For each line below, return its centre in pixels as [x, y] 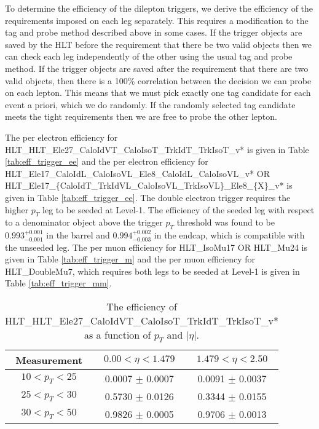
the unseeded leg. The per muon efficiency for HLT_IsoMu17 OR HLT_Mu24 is [156, 247]
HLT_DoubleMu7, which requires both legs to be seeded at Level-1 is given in [152, 271]
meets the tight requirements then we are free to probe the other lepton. [141, 116]
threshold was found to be [226, 222]
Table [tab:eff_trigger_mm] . [58, 283]
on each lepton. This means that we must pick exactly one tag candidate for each [158, 92]
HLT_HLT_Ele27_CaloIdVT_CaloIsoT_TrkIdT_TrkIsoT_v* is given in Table [157, 149]
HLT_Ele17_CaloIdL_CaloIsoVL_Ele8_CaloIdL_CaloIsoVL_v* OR [138, 173]
